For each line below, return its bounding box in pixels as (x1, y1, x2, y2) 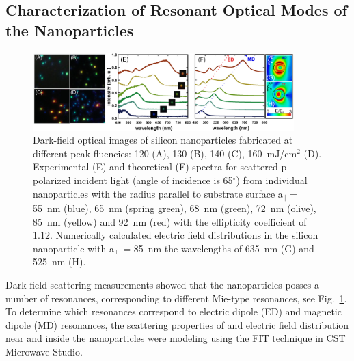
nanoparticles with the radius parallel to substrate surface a (33, 186, 283, 200)
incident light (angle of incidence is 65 (74, 172, 233, 187)
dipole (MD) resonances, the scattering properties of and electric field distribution (5, 317, 349, 332)
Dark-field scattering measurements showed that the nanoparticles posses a (5, 278, 320, 291)
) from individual (236, 172, 308, 187)
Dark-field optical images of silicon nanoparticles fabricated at (33, 133, 293, 147)
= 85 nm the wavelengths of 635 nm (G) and (123, 241, 314, 255)
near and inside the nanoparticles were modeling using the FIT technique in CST (5, 331, 346, 345)
